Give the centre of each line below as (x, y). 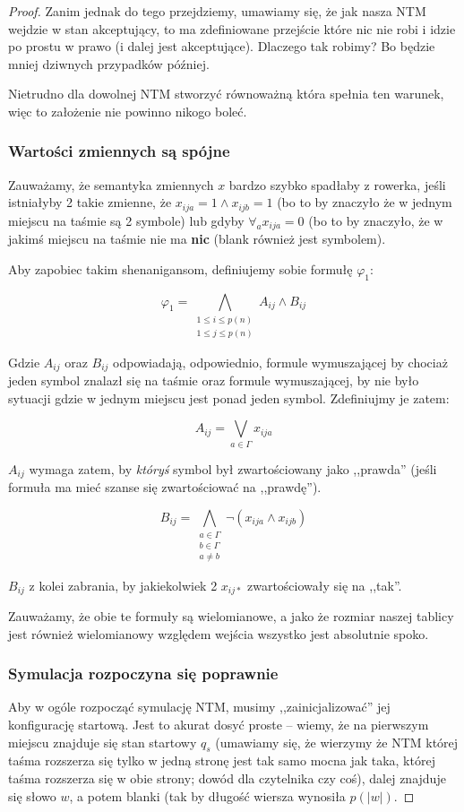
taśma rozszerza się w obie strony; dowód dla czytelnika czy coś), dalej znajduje (227, 778)
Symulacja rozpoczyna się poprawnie (143, 674)
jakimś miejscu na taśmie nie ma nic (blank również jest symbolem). (197, 239)
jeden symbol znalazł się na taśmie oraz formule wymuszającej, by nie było (214, 380)
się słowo (32, 795)
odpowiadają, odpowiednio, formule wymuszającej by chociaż (280, 362)
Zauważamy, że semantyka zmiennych (111, 184)
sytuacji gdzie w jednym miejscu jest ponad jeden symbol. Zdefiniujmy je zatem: (229, 397)
